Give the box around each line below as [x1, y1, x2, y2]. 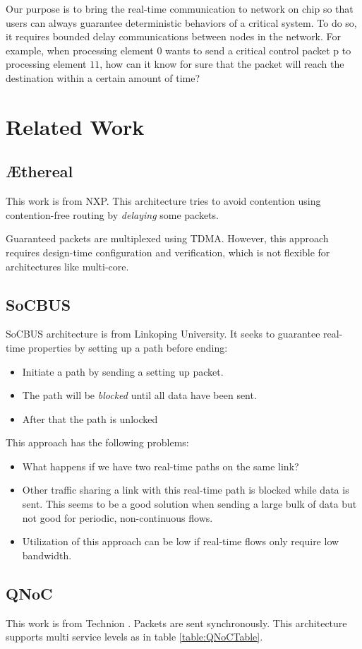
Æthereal [6, 160, 73, 182]
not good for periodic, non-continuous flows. [22, 510, 213, 525]
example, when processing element [6, 42, 154, 57]
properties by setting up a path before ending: [28, 340, 228, 355]
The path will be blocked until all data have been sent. [22, 388, 257, 403]
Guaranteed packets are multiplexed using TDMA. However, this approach [6, 231, 329, 246]
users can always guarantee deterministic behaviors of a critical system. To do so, [6, 15, 357, 30]
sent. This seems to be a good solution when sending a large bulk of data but [22, 496, 357, 511]
